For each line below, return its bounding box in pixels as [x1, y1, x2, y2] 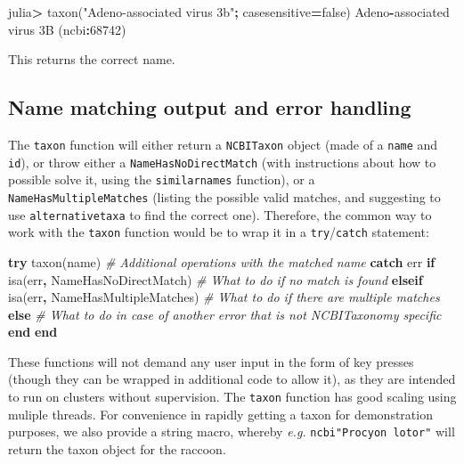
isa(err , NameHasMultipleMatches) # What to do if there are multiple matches [8, 288, 440, 306]
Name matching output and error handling [8, 94, 411, 121]
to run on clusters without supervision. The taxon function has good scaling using [8, 387, 457, 406]
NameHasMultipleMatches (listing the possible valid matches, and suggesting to [8, 187, 441, 206]
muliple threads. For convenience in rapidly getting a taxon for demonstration [8, 404, 433, 423]
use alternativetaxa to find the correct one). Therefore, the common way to [8, 205, 432, 224]
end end [8, 322, 58, 341]
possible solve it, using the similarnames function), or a [8, 170, 315, 189]
